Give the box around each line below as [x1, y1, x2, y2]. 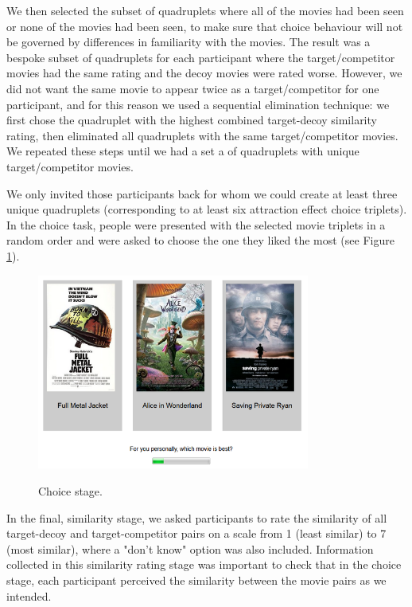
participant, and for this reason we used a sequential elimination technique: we [6, 96, 390, 112]
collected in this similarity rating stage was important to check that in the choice [6, 556, 402, 573]
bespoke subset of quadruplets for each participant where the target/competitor [6, 49, 395, 65]
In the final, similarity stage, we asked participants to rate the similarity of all [6, 509, 387, 526]
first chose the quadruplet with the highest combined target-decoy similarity [6, 112, 377, 128]
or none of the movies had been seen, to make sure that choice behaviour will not [6, 18, 403, 34]
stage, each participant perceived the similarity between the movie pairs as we [6, 572, 387, 589]
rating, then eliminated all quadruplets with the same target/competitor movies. [6, 127, 398, 143]
